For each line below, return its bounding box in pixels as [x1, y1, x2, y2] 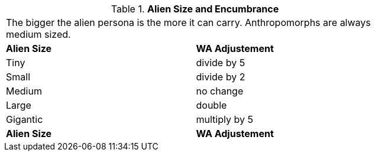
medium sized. [6, 28, 71, 40]
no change [196, 85, 244, 97]
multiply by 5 [196, 113, 253, 125]
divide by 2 [196, 71, 245, 83]
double [196, 99, 227, 111]
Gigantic [6, 113, 43, 125]
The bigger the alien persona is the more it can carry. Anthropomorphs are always [6, 17, 371, 28]
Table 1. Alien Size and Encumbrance [111, 3, 279, 15]
